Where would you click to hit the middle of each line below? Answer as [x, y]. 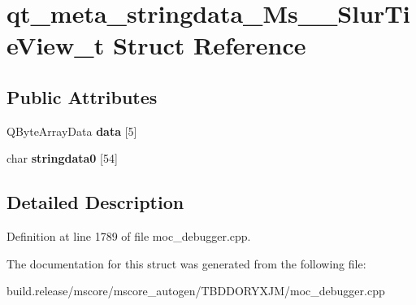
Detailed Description [95, 202]
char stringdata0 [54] [62, 158]
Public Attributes [82, 96]
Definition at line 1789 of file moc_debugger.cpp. [129, 236]
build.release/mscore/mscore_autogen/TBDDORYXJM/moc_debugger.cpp [196, 291]
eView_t [56, 45]
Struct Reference [209, 45]
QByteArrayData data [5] [72, 131]
